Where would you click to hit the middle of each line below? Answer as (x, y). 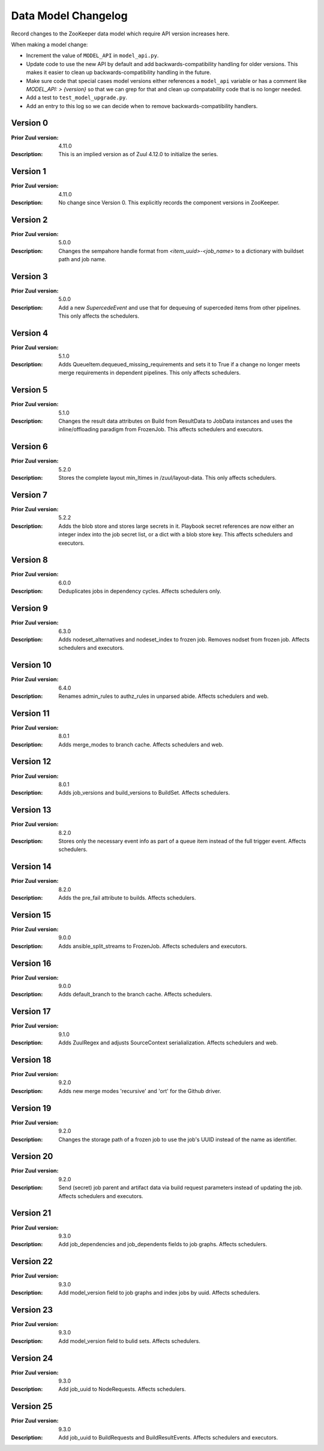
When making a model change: (49, 44)
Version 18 (31, 1060)
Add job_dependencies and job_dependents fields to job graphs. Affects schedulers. (163, 1244)
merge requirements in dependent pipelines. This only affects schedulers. (150, 373)
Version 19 (31, 1108)
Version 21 (31, 1213)
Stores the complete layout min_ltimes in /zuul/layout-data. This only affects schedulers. (167, 478)
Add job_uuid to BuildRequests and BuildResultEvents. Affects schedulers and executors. (168, 1438)
